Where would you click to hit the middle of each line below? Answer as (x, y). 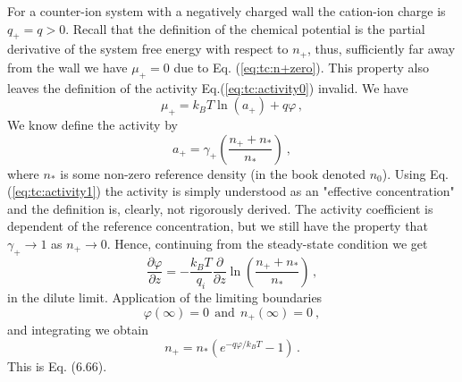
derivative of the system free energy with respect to (148, 49)
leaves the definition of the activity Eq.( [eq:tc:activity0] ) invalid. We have (208, 87)
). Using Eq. (415, 173)
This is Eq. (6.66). (57, 365)
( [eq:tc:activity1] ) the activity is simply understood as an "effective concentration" (231, 191)
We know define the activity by (92, 125)
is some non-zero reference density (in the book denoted (213, 173)
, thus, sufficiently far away (382, 49)
